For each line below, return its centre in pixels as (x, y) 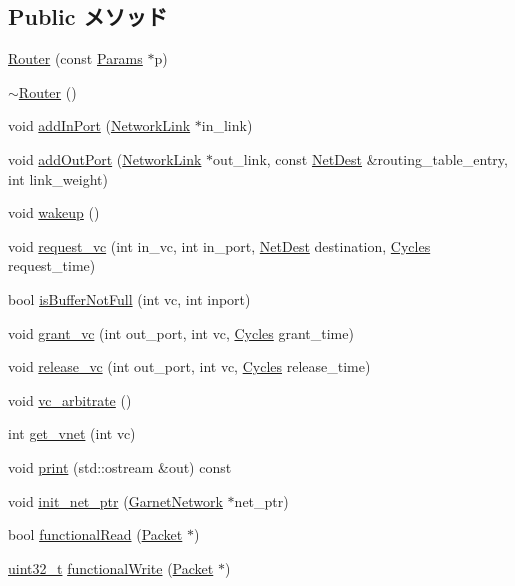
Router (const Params (75, 58)
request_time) (52, 265)
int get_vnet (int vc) (72, 433)
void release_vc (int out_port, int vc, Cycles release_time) (189, 366)
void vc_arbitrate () (70, 399)
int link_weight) (58, 178)
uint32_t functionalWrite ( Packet (111, 567)
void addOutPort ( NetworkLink (105, 158)
